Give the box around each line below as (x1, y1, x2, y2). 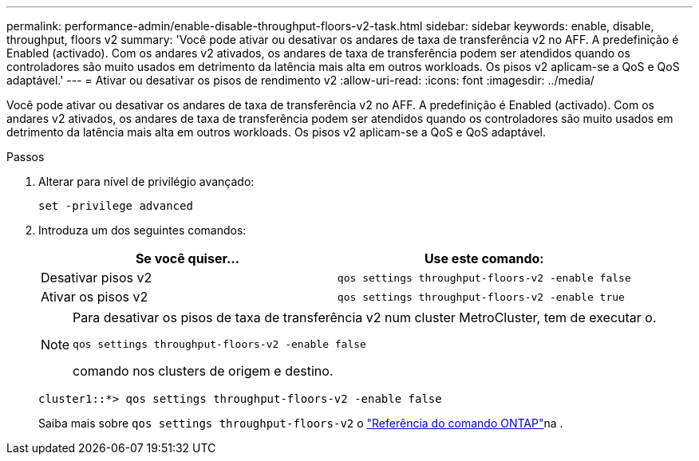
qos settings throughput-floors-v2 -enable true (337, 290, 625, 303)
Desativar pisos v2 (41, 270, 152, 286)
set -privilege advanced (38, 199, 193, 212)
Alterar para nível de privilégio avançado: (38, 175, 255, 188)
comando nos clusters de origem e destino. (73, 363, 334, 379)
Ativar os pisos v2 (41, 289, 148, 305)
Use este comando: (424, 250, 544, 266)
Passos (6, 150, 45, 164)
